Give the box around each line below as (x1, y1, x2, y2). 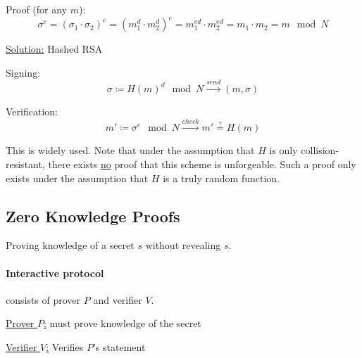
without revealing (145, 238, 221, 252)
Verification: (6, 104, 58, 119)
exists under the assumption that (6, 170, 149, 185)
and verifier (93, 292, 142, 307)
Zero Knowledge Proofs (6, 205, 180, 226)
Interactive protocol (6, 265, 104, 280)
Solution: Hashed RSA (6, 41, 103, 56)
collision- (301, 143, 339, 158)
